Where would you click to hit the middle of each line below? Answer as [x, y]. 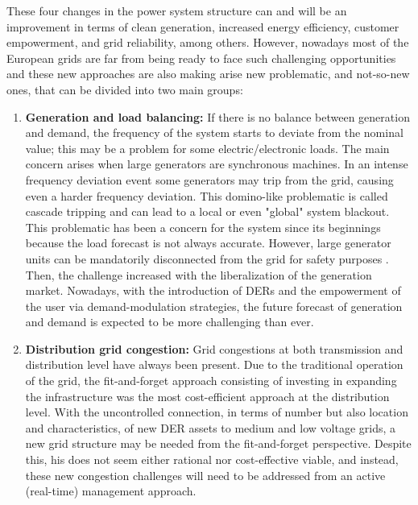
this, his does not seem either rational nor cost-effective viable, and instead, [212, 459]
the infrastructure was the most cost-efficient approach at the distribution [207, 396]
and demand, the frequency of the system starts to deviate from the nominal [214, 132]
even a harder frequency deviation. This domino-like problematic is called [207, 195]
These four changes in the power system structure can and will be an [177, 10]
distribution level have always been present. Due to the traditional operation [214, 364]
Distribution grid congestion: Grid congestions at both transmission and [214, 348]
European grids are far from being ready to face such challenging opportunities [201, 58]
